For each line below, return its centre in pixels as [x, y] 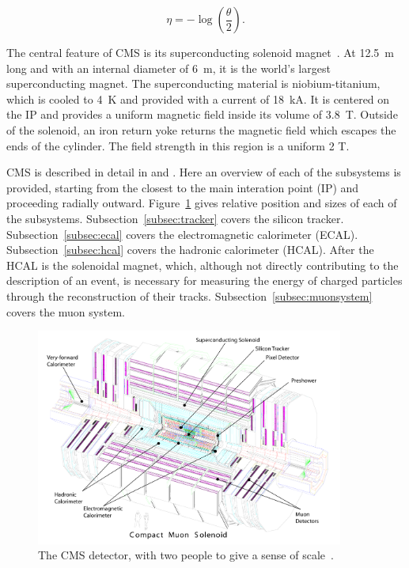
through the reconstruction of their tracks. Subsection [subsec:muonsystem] [189, 295]
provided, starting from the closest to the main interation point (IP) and [183, 187]
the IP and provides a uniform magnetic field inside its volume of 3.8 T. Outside [202, 114]
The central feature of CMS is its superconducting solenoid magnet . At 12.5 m [201, 52]
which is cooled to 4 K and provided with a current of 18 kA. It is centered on [198, 98]
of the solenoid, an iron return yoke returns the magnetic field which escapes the [201, 129]
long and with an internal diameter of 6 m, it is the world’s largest [169, 68]
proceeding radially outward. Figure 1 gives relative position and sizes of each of [202, 203]
